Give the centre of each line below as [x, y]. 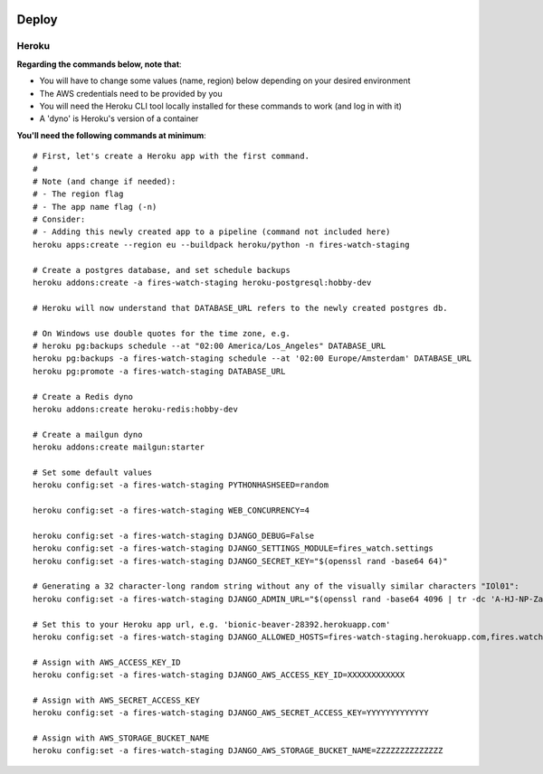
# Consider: [59, 220]
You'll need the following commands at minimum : [112, 135]
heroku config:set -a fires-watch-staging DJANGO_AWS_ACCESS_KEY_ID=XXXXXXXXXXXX [219, 675]
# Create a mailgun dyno [88, 434]
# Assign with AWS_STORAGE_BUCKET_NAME [121, 738]
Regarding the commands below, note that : [99, 64]
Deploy [37, 19]
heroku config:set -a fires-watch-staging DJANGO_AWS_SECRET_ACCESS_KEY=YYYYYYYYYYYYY [231, 713]
